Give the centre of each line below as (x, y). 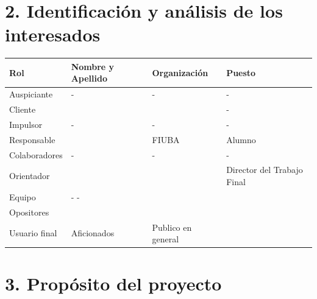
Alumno (241, 139)
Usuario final (33, 233)
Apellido (89, 78)
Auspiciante (31, 94)
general (166, 239)
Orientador (30, 176)
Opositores (29, 212)
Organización (180, 72)
